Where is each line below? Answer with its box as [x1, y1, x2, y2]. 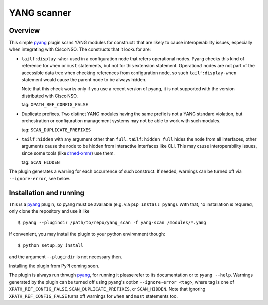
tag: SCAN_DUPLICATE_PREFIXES [21, 127, 91, 133]
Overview [9, 26, 40, 35]
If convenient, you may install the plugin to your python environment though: [9, 231, 166, 237]
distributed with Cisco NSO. [21, 93, 78, 99]
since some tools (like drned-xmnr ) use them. [21, 150, 115, 156]
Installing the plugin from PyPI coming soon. [9, 263, 99, 269]
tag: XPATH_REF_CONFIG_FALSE [21, 102, 89, 108]
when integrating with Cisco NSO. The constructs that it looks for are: [9, 46, 151, 52]
